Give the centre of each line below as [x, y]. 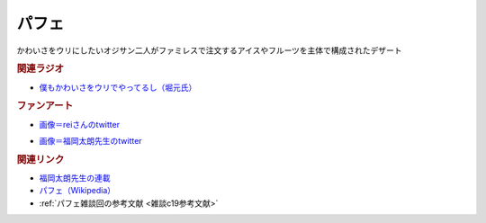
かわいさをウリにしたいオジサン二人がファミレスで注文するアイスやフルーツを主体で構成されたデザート [209, 50]
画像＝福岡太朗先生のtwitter [91, 141]
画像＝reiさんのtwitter [80, 124]
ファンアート [45, 106]
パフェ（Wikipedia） [77, 191]
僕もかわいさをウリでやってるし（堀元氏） [118, 87]
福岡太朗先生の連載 [75, 178]
